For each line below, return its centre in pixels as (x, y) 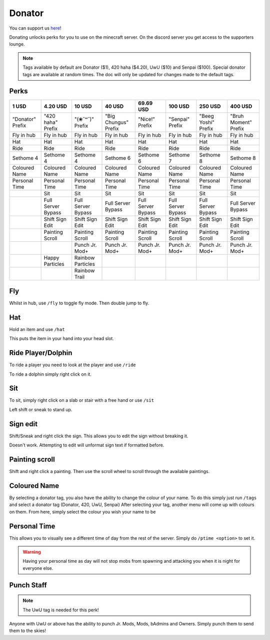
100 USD (179, 106)
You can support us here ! (35, 28)
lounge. (17, 44)
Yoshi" (207, 122)
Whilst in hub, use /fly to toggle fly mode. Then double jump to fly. (79, 303)
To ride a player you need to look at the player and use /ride (72, 365)
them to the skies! (27, 631)
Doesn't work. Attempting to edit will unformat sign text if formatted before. (87, 445)
